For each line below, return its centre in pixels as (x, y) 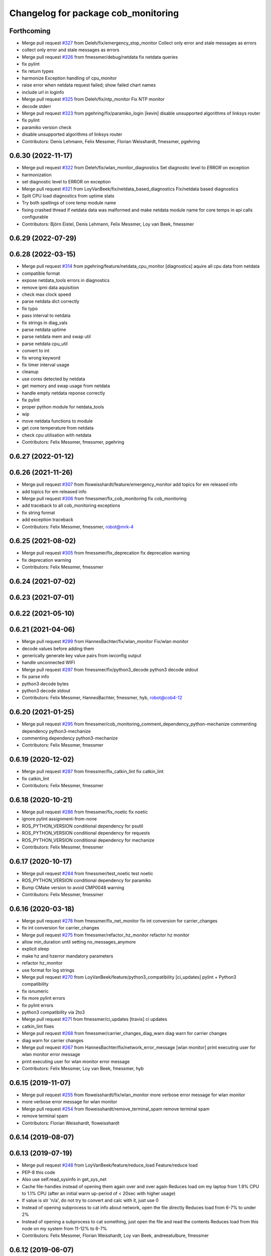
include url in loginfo (43, 92)
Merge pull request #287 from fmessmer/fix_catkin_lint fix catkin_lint (93, 772)
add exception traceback (48, 519)
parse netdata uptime (44, 330)
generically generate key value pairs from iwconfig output (82, 655)
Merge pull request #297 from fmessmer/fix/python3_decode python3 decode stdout (110, 669)
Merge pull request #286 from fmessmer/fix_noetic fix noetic (85, 812)
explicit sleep (36, 949)
